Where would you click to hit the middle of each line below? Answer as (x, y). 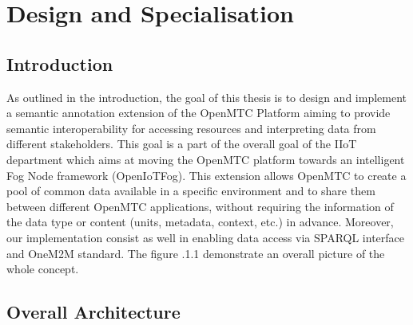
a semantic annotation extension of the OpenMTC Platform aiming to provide (199, 113)
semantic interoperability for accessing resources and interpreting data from (191, 128)
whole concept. (43, 269)
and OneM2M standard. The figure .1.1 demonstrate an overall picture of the (196, 253)
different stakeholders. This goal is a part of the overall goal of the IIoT (182, 144)
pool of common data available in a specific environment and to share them (191, 191)
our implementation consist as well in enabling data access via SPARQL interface (206, 237)
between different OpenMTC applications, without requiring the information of (200, 206)
